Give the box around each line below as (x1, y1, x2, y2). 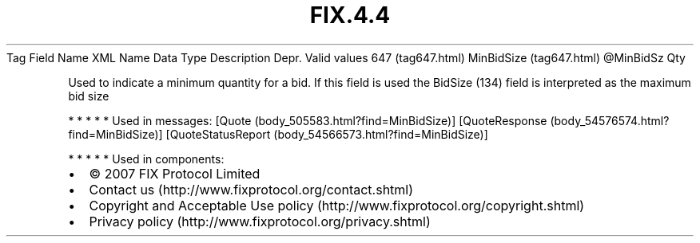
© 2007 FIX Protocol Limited (89, 165, 261, 182)
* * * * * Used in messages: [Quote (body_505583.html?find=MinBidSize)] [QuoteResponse (68, 113, 547, 127)
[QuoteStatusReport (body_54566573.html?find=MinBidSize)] (165, 127, 488, 141)
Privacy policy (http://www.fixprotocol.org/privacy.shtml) (89, 213, 431, 229)
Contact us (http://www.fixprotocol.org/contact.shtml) (89, 181, 414, 198)
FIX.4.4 (309, 2, 391, 29)
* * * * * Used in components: (68, 151, 225, 166)
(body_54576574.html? (550, 113, 670, 127)
